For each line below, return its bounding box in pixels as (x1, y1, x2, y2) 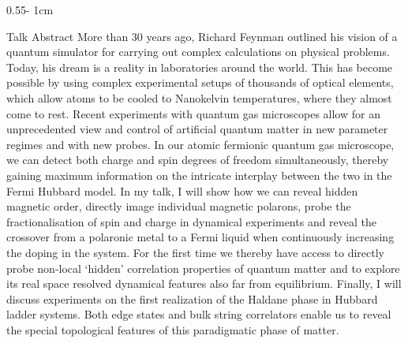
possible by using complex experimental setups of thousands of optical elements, (6, 74, 394, 91)
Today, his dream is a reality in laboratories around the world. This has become (6, 58, 393, 75)
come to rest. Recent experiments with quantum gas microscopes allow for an (6, 105, 380, 121)
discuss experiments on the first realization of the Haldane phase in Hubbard (6, 290, 378, 307)
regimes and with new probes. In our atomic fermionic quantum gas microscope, (6, 136, 395, 152)
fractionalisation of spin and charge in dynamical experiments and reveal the (6, 213, 377, 229)
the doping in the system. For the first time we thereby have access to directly (6, 244, 385, 260)
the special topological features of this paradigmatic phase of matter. (6, 321, 339, 337)
